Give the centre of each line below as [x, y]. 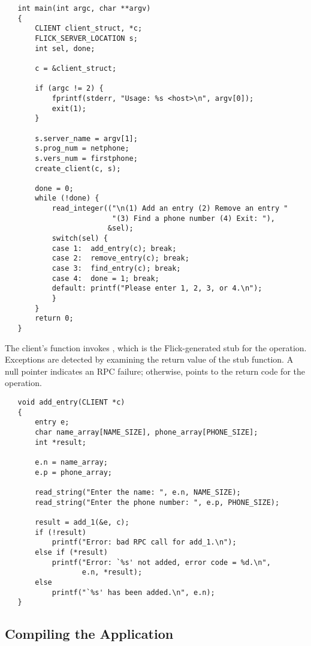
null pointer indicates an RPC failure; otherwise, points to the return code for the [155, 371]
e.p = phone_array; [73, 472]
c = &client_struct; [76, 68]
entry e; [52, 422]
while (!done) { [67, 198]
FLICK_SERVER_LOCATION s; [86, 38]
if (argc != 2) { [69, 89]
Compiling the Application [89, 634]
